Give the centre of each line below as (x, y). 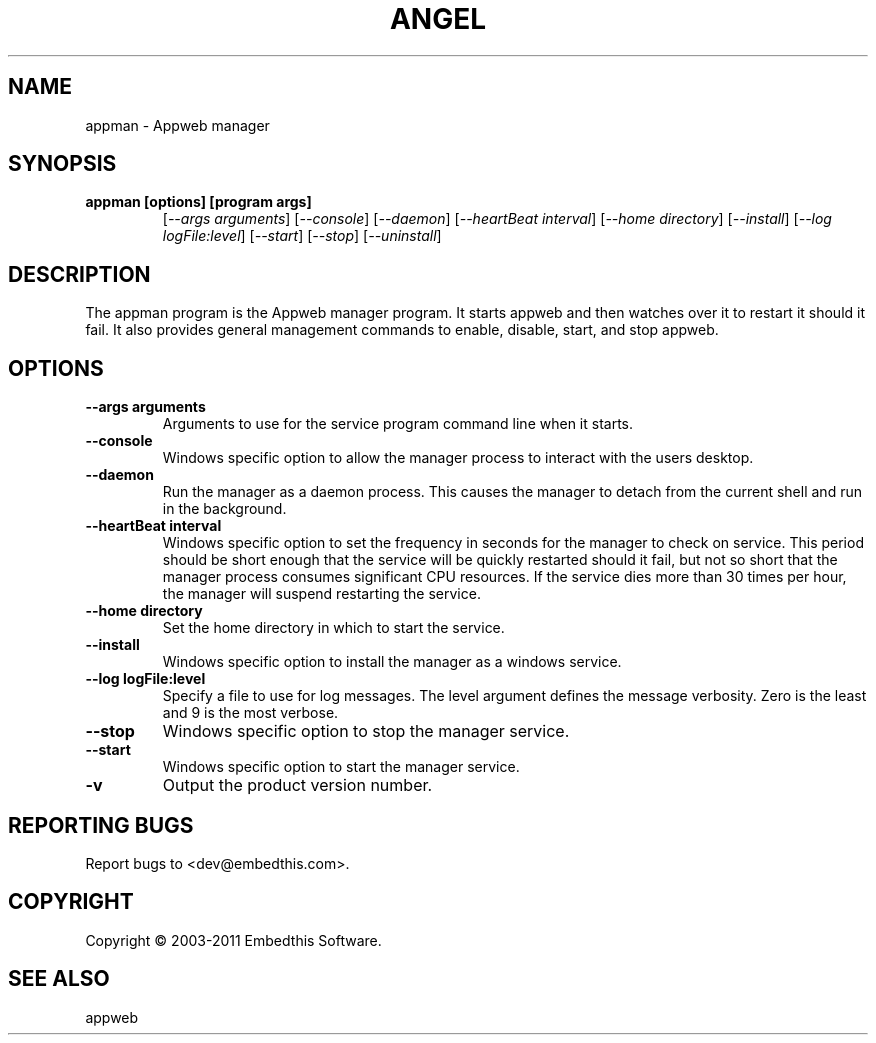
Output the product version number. (297, 785)
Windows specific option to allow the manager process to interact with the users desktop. (458, 458)
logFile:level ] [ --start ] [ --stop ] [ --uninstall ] (302, 236)
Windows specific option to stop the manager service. (366, 731)
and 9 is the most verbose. (250, 713)
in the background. (224, 509)
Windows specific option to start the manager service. (341, 767)
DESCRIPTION (79, 274)
